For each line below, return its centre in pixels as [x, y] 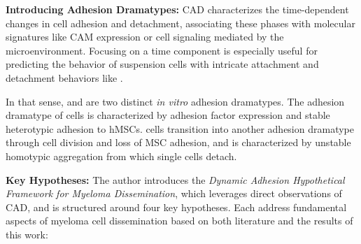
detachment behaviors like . [64, 77]
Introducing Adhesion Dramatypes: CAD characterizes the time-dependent [177, 9]
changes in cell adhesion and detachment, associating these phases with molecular [180, 23]
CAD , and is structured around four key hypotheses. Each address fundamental [176, 207]
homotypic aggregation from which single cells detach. [121, 156]
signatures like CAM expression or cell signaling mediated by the [145, 37]
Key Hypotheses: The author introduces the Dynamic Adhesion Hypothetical [175, 179]
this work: [27, 234]
